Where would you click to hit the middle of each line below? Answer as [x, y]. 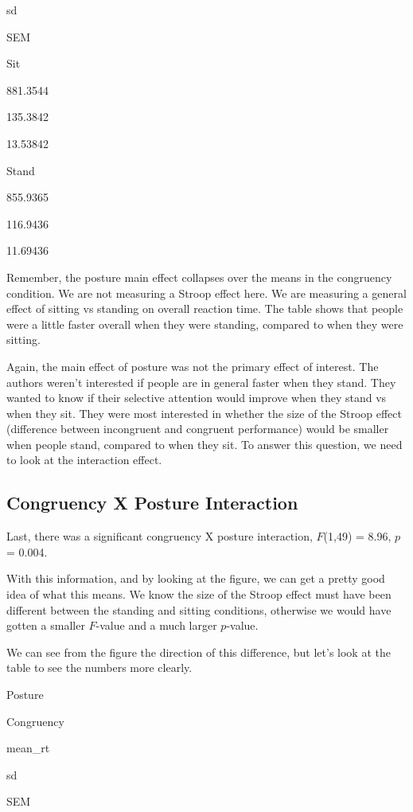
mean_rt [28, 748]
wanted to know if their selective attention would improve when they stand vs [197, 398]
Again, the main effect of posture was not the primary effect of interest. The [193, 366]
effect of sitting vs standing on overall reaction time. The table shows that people [205, 308]
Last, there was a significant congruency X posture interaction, [160, 536]
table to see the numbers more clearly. [99, 668]
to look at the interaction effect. [84, 460]
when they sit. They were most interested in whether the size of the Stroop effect [204, 413]
